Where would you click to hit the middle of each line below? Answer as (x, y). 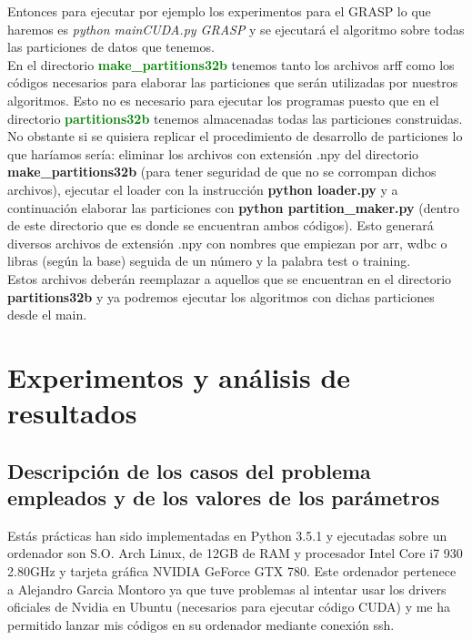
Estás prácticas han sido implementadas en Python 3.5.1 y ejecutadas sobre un (227, 535)
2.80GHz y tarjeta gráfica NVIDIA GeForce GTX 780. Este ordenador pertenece (232, 571)
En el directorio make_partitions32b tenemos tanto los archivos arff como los (231, 64)
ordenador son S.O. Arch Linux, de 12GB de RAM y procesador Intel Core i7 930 (235, 553)
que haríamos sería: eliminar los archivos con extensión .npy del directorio (213, 153)
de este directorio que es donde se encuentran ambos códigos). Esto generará (221, 225)
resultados (72, 413)
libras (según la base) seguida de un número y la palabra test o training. (209, 261)
